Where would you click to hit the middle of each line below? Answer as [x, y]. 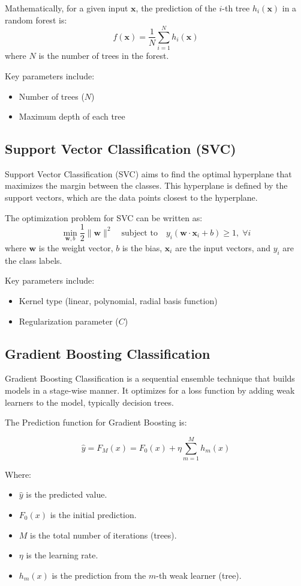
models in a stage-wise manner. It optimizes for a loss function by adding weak [150, 390]
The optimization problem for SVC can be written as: [104, 217]
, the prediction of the [176, 8]
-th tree [236, 8]
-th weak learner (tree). [199, 575]
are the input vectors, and [223, 247]
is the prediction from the [99, 575]
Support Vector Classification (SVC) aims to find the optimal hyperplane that [148, 173]
